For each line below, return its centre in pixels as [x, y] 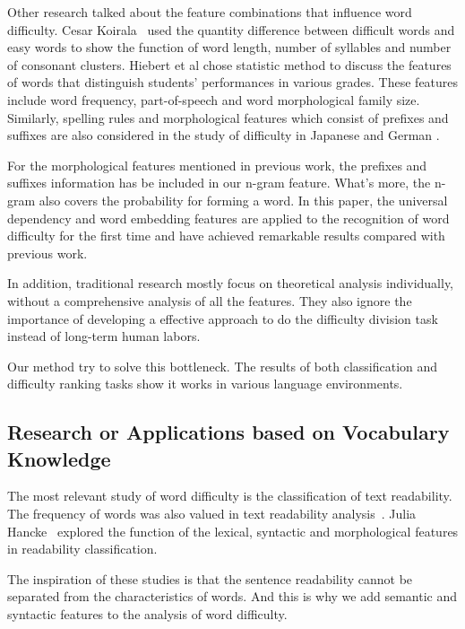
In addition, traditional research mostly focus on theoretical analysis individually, [231, 283]
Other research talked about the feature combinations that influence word [210, 12]
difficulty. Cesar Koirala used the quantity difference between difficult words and [231, 29]
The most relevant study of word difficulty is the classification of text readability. [230, 496]
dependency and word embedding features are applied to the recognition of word [228, 218]
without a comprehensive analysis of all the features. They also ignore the [210, 300]
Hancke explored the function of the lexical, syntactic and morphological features [233, 531]
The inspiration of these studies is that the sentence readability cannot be [210, 578]
